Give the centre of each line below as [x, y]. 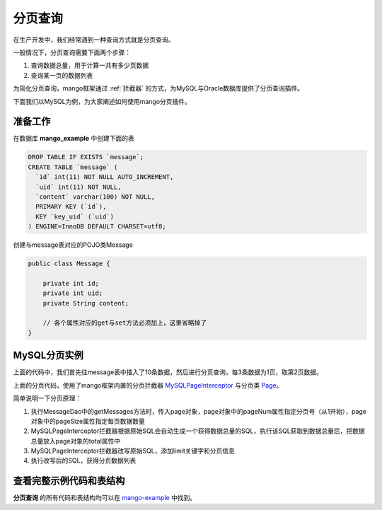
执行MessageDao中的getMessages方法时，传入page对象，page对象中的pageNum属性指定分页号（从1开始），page [199, 411]
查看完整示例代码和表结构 [69, 481]
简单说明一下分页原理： [47, 398]
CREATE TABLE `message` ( [73, 167]
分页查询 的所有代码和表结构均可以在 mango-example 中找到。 [105, 498]
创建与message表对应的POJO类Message [73, 245]
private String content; [86, 303]
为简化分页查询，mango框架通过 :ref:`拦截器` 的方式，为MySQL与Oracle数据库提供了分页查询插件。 [158, 88]
